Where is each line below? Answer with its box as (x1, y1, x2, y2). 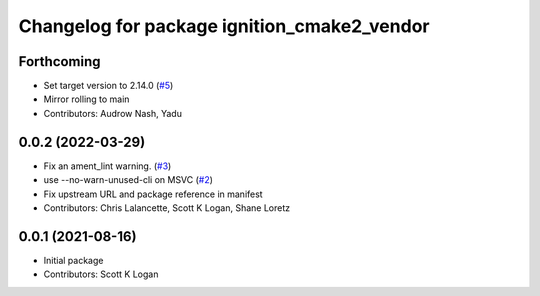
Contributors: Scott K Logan (43, 268, 159, 280)
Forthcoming (18, 53, 101, 70)
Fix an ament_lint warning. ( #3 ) (43, 160, 172, 172)
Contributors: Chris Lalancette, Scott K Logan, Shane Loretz (43, 201, 290, 214)
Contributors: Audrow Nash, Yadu (43, 107, 182, 119)
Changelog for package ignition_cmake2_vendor (18, 15, 430, 37)
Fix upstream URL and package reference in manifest (43, 188, 264, 200)
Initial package (43, 254, 104, 266)
